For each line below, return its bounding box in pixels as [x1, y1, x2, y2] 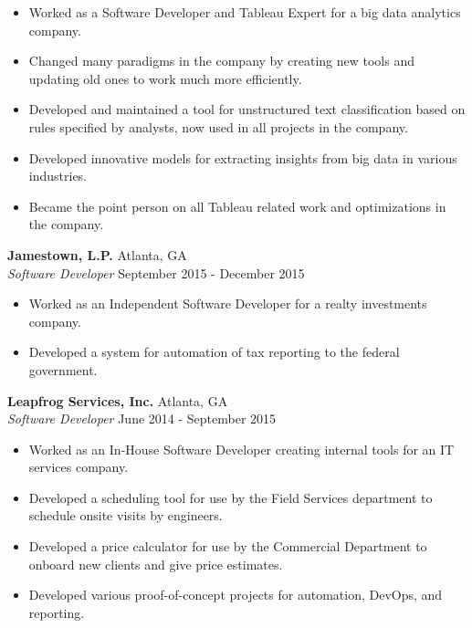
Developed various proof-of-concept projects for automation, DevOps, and [28, 585, 443, 604]
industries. [28, 166, 88, 185]
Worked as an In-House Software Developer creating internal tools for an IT [28, 439, 455, 458]
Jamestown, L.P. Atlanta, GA [7, 245, 187, 264]
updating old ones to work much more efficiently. [28, 68, 302, 88]
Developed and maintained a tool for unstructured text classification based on [28, 99, 466, 119]
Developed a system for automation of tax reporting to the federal [28, 342, 400, 361]
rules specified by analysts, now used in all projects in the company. [28, 117, 408, 136]
